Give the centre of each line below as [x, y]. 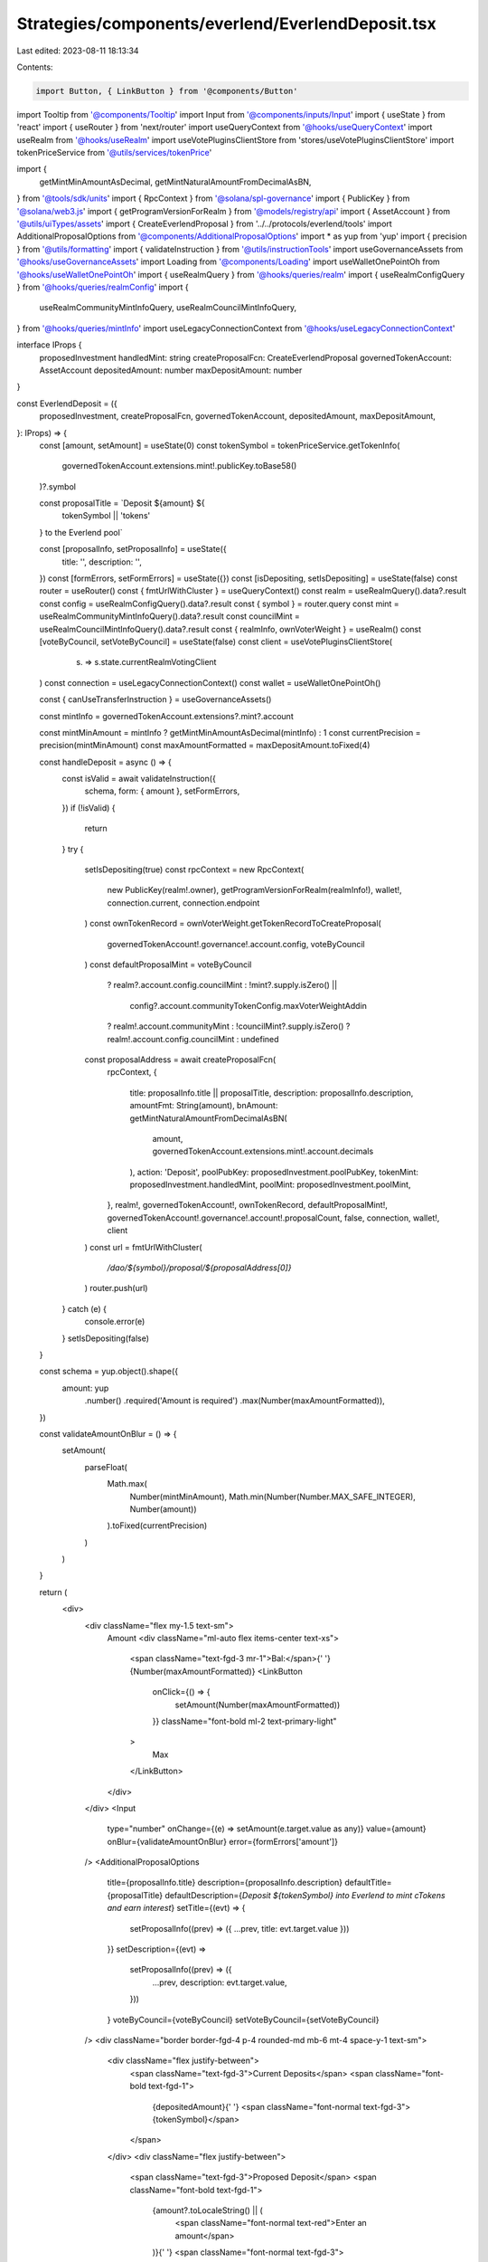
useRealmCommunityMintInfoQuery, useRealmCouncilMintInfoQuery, [168, 308]
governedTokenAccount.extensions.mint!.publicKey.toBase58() [179, 466]
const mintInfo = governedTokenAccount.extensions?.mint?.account [166, 716]
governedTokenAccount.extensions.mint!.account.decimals [263, 1151]
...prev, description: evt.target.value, [220, 1982]
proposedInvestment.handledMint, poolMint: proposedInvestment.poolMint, [270, 1184]
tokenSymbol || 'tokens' [106, 516]
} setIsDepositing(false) [105, 1338]
